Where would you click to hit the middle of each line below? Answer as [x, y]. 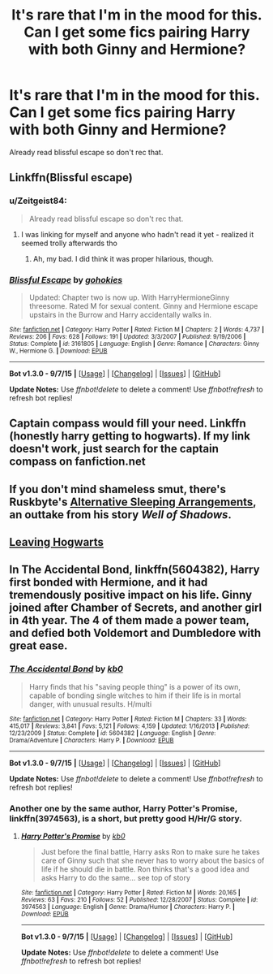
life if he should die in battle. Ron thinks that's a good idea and [145, 869]
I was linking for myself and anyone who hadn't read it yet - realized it [137, 234]
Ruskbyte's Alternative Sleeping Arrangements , [133, 502]
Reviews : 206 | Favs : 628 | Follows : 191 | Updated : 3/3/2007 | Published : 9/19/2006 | [128, 336]
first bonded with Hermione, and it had [109, 582]
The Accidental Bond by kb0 [66, 669]
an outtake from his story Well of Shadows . [120, 515]
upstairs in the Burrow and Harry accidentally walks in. [120, 314]
